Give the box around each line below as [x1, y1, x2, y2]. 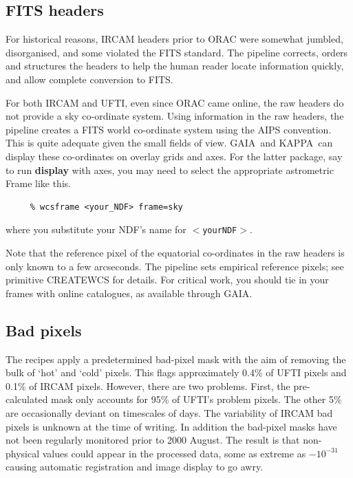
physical [6, 446, 40, 460]
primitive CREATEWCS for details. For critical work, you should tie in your [6, 272, 329, 287]
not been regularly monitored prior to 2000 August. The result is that [6, 433, 300, 447]
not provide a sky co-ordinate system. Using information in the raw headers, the [6, 109, 344, 123]
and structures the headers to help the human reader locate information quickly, [6, 58, 344, 73]
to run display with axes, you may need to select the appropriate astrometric [6, 162, 334, 177]
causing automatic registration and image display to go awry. [6, 459, 264, 474]
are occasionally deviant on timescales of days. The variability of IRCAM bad [6, 405, 333, 420]
